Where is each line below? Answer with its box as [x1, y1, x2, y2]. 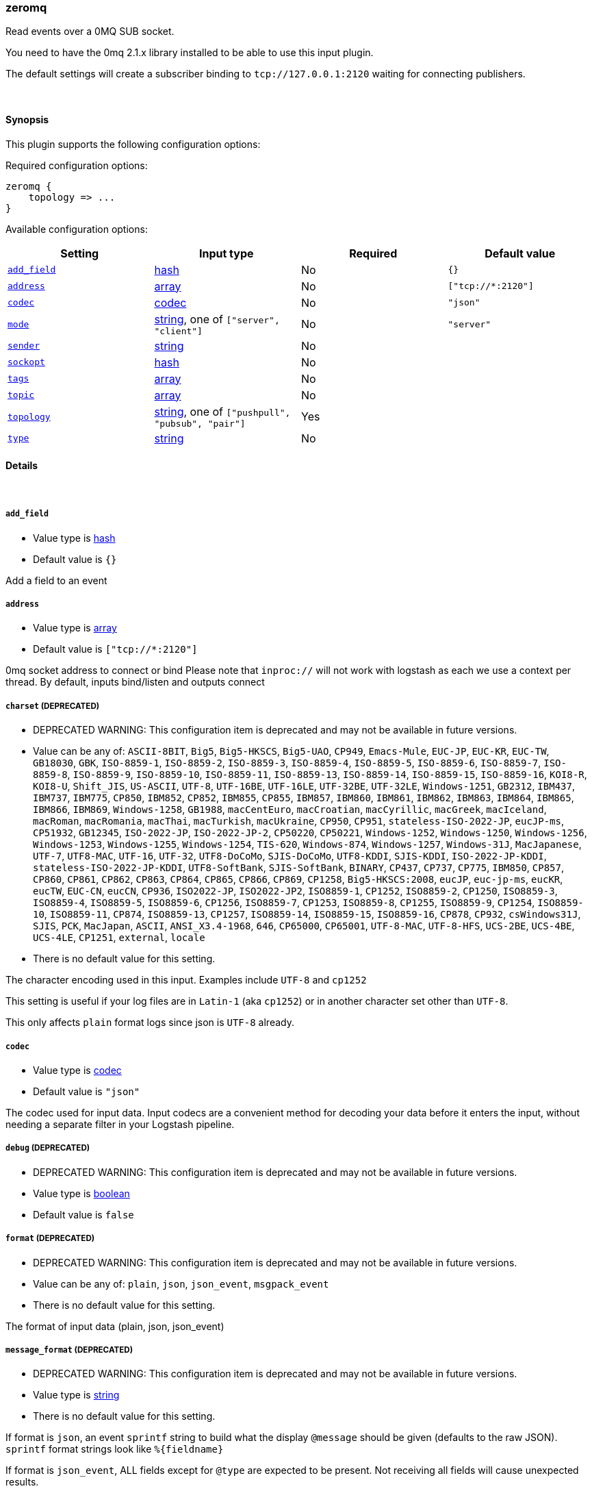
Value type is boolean [33, 1187, 130, 1199]
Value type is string [33, 1389, 120, 1401]
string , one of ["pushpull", [154, 404, 291, 418]
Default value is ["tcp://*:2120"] [33, 643, 198, 655]
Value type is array [33, 622, 117, 634]
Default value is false [33, 1208, 134, 1220]
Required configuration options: [5, 159, 148, 171]
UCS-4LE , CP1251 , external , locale [33, 931, 205, 944]
